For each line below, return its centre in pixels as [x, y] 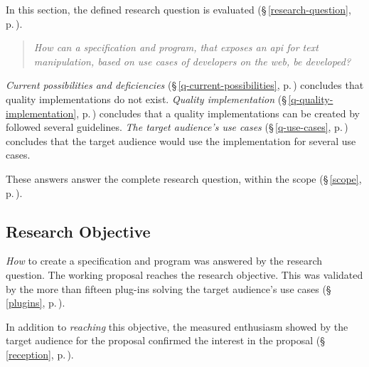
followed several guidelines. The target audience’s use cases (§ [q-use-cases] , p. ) [177, 127]
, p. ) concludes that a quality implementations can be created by [218, 113]
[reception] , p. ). [40, 354]
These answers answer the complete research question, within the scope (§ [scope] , [184, 178]
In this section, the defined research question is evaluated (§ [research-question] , [178, 9]
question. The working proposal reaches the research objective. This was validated [184, 274]
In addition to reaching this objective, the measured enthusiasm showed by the [177, 326]
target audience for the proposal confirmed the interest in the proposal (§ [166, 340]
